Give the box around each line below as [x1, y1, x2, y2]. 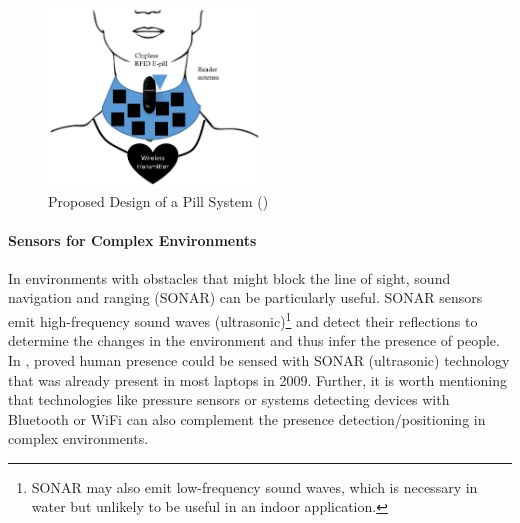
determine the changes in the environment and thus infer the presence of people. [8, 330, 500, 351]
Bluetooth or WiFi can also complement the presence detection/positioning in [8, 408, 486, 429]
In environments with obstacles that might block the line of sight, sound [8, 267, 451, 288]
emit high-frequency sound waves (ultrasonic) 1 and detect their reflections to [8, 308, 478, 331]
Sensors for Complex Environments [8, 229, 257, 250]
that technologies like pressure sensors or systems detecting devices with [8, 389, 450, 410]
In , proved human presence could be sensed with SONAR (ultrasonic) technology [8, 349, 510, 370]
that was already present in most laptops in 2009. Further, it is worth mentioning [8, 369, 507, 390]
